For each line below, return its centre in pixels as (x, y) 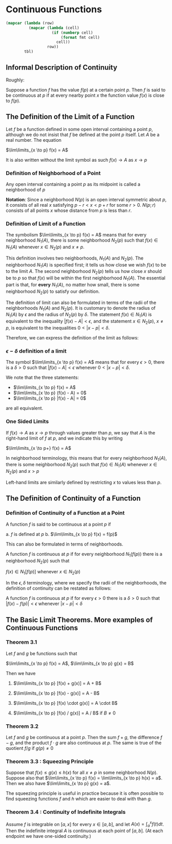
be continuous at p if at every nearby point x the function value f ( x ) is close (85, 95)
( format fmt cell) (80, 37)
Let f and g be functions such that (41, 653)
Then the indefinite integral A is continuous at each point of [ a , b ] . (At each (84, 831)
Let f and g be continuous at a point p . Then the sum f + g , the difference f (84, 738)
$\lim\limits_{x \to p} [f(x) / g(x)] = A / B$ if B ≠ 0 (64, 713)
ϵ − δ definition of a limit (36, 351)
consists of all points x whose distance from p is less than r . (69, 210)
